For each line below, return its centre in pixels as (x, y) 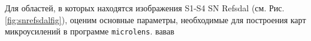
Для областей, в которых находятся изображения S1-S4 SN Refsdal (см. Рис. (145, 8)
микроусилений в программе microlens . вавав (90, 31)
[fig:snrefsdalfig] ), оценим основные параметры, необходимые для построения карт (155, 19)
